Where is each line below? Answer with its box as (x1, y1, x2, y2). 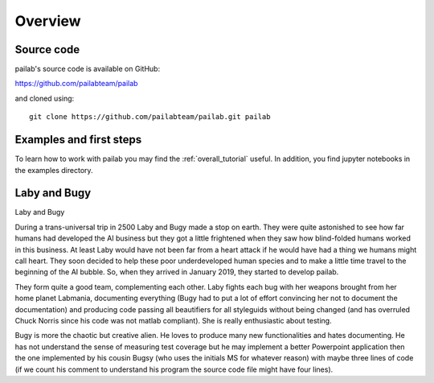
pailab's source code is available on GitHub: (14, 64, 161, 74)
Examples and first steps (14, 133, 142, 146)
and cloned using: (14, 93, 75, 103)
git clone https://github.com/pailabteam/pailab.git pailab (29, 113, 271, 121)
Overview (14, 12, 81, 30)
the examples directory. (14, 165, 93, 175)
